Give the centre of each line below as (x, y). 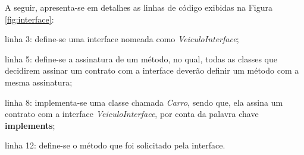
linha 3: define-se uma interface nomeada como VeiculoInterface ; (122, 39)
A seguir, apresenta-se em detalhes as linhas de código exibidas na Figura (139, 7)
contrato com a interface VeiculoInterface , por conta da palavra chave (132, 114)
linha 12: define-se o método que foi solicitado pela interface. (115, 145)
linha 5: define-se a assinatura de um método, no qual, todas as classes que (141, 58)
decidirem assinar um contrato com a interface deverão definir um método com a (152, 70)
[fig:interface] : (29, 19)
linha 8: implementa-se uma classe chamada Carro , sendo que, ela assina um (144, 102)
